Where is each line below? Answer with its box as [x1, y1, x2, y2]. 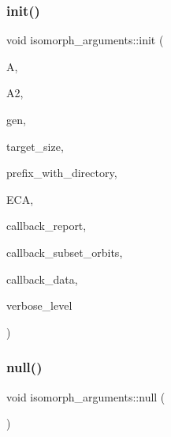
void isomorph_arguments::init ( [6, 32, 164, 48]
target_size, [6, 138, 64, 154]
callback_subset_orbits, [6, 243, 123, 260]
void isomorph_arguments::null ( [6, 388, 165, 405]
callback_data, [6, 270, 78, 287]
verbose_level [6, 297, 72, 314]
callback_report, [6, 217, 87, 234]
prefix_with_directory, [6, 164, 117, 181]
